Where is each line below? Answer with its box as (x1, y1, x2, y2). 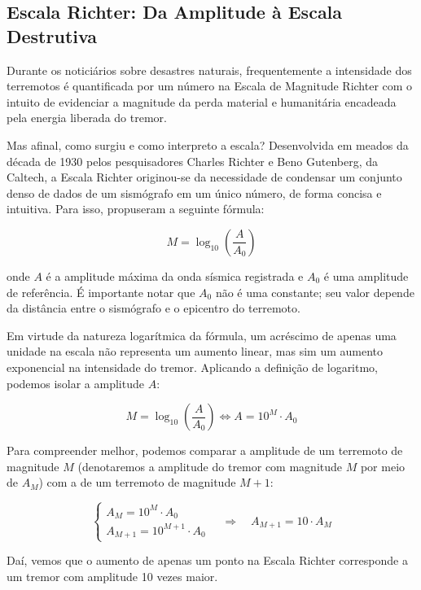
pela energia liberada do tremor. (7, 109, 167, 126)
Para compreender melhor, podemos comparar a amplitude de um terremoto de (7, 442, 403, 459)
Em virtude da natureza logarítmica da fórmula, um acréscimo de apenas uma (7, 326, 397, 343)
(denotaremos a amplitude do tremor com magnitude (77, 457, 343, 474)
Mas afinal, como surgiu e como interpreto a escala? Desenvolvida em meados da (7, 136, 409, 153)
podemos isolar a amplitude (7, 374, 144, 391)
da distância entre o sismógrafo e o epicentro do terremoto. (7, 299, 300, 317)
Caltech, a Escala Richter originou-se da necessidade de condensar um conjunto (7, 168, 402, 186)
